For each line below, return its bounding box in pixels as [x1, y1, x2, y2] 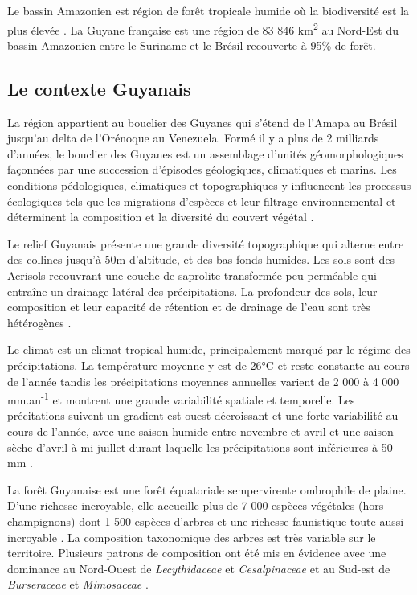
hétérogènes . [7, 314, 72, 330]
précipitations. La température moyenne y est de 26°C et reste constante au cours [7, 356, 410, 373]
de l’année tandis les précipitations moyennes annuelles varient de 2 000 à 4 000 [7, 372, 399, 389]
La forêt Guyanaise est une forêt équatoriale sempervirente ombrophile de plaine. [7, 481, 407, 498]
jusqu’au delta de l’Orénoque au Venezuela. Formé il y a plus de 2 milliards [7, 129, 379, 146]
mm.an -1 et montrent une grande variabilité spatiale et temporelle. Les [7, 389, 355, 408]
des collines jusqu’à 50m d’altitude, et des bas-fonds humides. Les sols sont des [7, 251, 395, 268]
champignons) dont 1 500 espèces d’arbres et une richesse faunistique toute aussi [7, 512, 404, 529]
